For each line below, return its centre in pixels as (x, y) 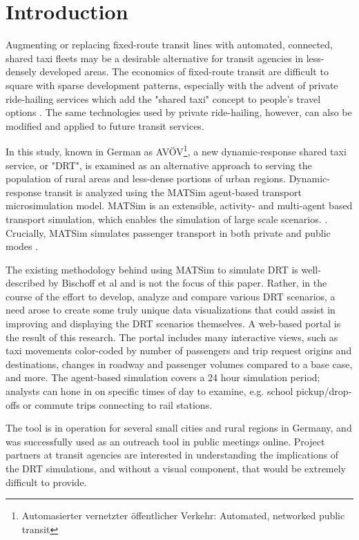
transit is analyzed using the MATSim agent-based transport (173, 192)
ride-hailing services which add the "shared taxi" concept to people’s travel (163, 98)
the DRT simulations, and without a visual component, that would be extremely (176, 468)
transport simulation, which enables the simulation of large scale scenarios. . (167, 219)
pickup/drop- (324, 391)
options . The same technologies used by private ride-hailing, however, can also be (179, 112)
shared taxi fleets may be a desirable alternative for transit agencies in (155, 58)
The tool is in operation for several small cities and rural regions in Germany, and (179, 428)
